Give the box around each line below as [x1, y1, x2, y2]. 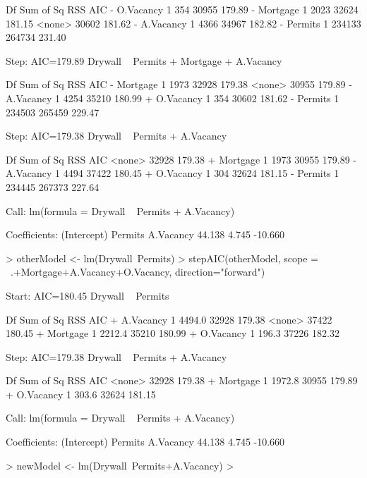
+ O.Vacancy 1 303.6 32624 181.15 [6, 386, 156, 401]
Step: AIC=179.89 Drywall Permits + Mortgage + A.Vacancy [6, 53, 282, 68]
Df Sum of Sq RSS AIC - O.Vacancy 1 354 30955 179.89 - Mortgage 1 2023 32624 [6, 2, 359, 16]
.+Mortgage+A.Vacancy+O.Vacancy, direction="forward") [10, 264, 265, 279]
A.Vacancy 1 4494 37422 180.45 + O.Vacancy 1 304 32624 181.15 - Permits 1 [6, 166, 339, 180]
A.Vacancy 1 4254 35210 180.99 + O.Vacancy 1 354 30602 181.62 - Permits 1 [6, 90, 339, 105]
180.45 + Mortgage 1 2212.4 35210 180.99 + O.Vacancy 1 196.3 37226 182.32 [6, 326, 339, 341]
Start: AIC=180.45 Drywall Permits [6, 288, 169, 302]
